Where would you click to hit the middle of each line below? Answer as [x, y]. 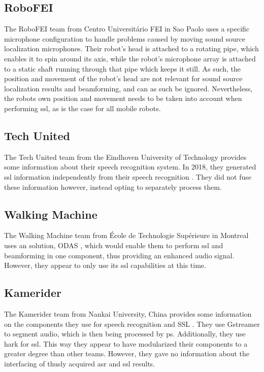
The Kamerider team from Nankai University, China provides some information [128, 313]
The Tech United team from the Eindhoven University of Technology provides [125, 157]
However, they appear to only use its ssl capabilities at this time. [105, 265]
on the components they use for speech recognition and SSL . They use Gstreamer [132, 324]
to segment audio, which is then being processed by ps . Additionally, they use [125, 334]
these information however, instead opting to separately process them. [113, 187]
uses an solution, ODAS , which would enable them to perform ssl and [114, 245]
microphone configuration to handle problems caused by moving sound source [125, 38]
